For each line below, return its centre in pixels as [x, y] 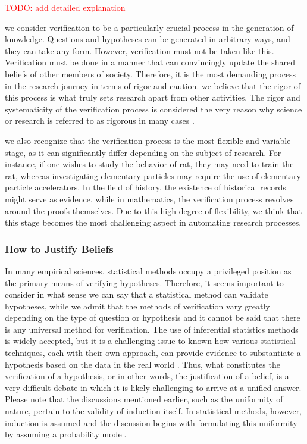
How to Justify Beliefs [59, 248]
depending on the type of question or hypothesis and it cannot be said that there [153, 318]
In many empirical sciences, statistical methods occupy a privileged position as [148, 271]
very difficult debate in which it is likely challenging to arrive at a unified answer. [153, 387]
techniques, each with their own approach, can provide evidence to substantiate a [153, 353]
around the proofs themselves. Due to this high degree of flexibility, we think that [153, 210]
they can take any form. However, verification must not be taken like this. [140, 50]
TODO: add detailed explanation [65, 7]
